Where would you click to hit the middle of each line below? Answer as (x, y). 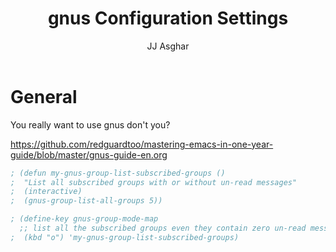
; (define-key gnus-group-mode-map (84, 219)
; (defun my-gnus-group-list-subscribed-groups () (118, 173)
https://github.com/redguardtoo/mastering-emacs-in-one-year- (142, 144)
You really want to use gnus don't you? (90, 124)
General (44, 96)
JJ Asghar (168, 46)
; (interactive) (46, 192)
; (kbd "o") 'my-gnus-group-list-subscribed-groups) (125, 237)
